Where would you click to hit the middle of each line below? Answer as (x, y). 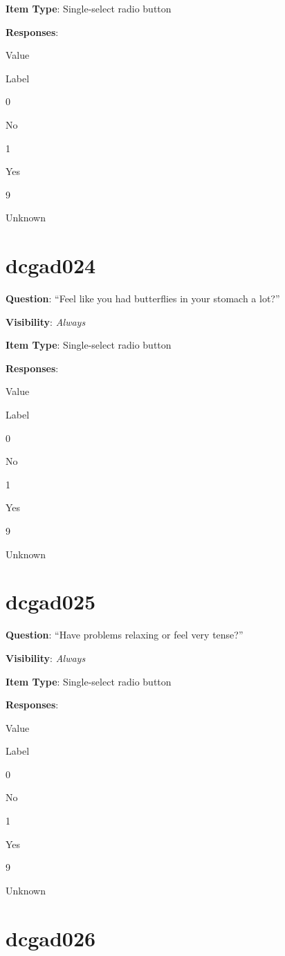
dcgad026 (51, 938)
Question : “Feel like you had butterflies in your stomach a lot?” (143, 298)
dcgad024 (51, 265)
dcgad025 (51, 601)
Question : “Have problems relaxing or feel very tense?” (125, 635)
